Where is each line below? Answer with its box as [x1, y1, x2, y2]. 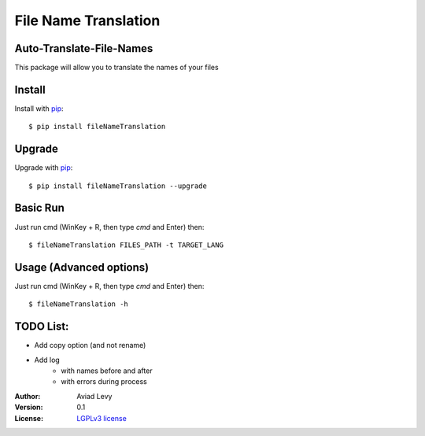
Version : [14, 402, 43, 412]
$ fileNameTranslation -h [28, 300, 129, 309]
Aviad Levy [76, 391, 113, 401]
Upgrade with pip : [14, 163, 73, 172]
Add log [34, 355, 61, 364]
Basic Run [14, 201, 65, 215]
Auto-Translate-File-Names [14, 42, 153, 55]
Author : [14, 391, 41, 401]
